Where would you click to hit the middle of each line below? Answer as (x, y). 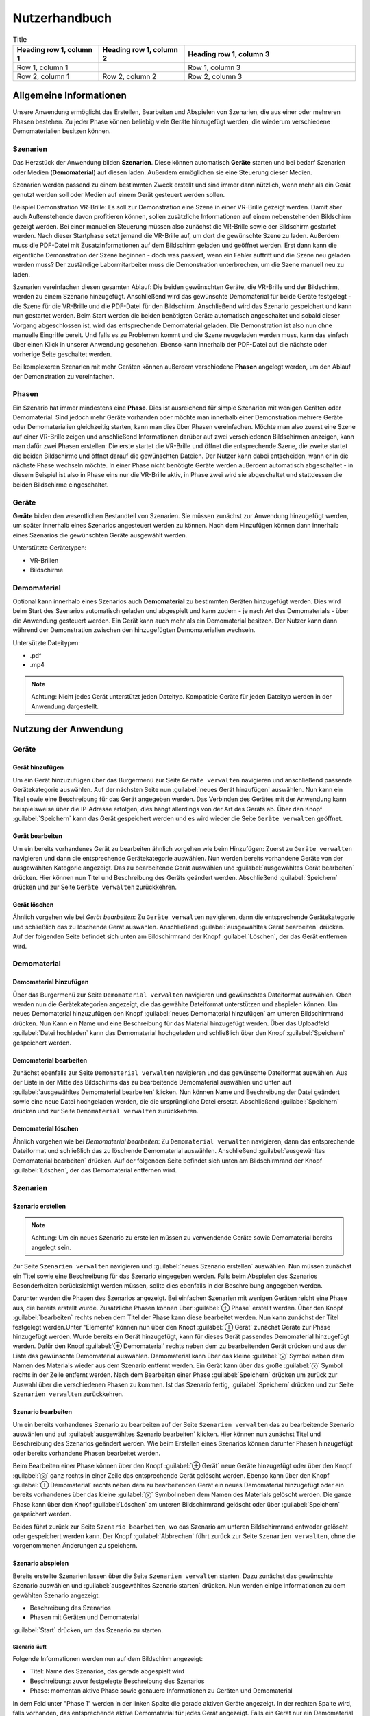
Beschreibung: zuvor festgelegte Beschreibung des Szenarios (117, 1681)
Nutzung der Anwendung (68, 729)
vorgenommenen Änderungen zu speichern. (75, 1546)
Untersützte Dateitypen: (46, 642)
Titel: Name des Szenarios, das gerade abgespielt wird (107, 1671)
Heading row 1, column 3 (229, 54)
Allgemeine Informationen (70, 96)
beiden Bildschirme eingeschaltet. (61, 485)
